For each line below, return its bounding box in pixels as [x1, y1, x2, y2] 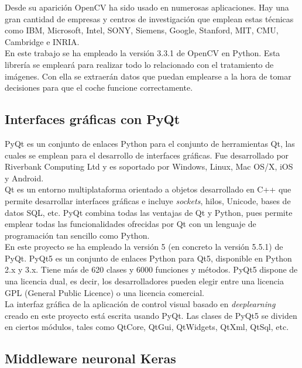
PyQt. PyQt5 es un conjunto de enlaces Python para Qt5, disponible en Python [5, 252, 292, 264]
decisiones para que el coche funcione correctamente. [5, 81, 193, 94]
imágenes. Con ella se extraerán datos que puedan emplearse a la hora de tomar [5, 70, 291, 82]
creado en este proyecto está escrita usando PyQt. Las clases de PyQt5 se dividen [5, 309, 297, 321]
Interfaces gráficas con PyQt [5, 110, 180, 128]
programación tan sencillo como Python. [5, 229, 150, 241]
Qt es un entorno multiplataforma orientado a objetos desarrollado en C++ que [5, 183, 291, 195]
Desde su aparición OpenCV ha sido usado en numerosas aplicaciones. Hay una [5, 1, 289, 13]
